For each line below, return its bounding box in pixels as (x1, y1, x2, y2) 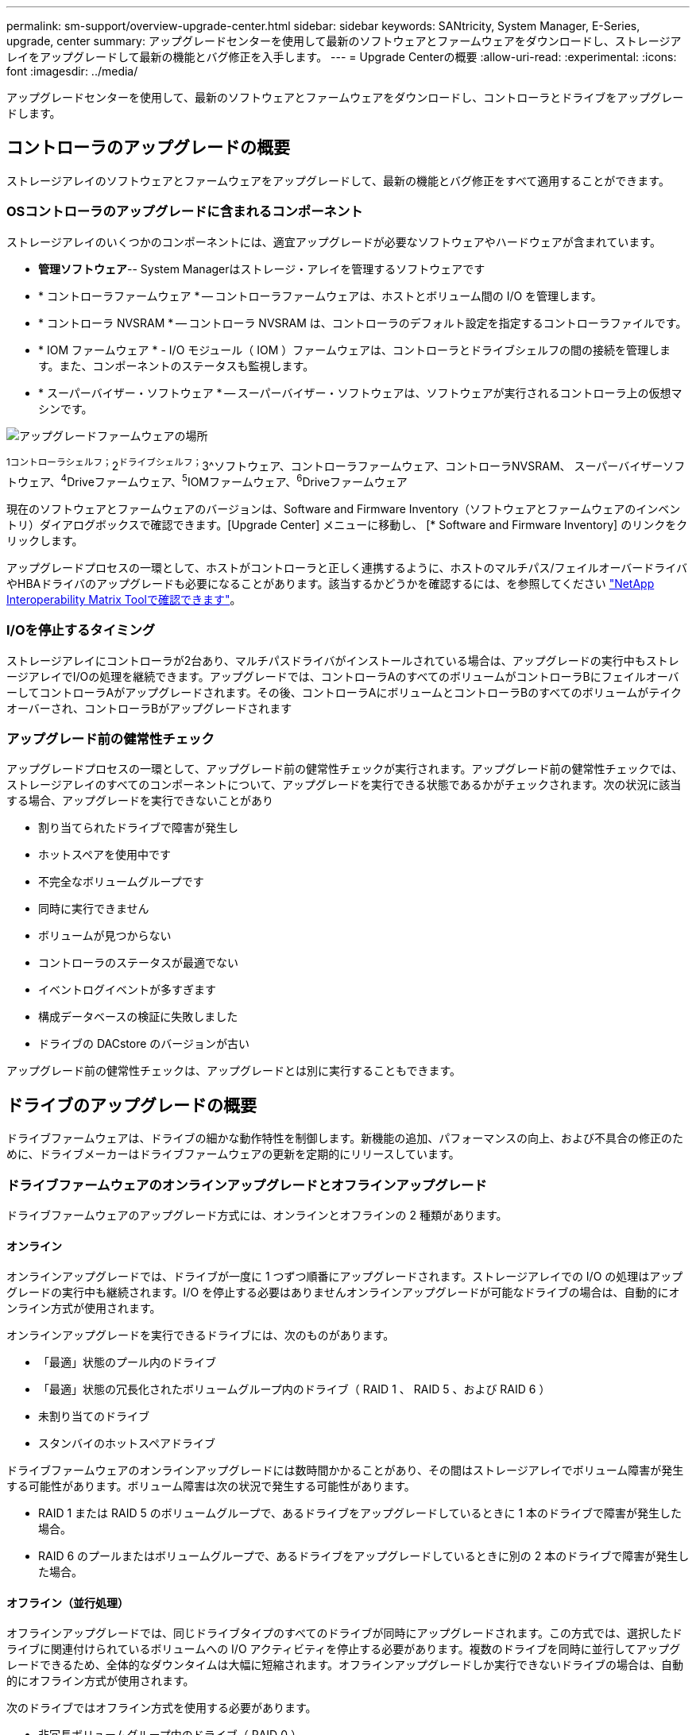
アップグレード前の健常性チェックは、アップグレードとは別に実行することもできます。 (6, 1064, 462, 1078)
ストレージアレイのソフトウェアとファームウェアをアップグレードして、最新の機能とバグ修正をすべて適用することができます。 (6, 173, 670, 187)
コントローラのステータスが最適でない (38, 956, 238, 970)
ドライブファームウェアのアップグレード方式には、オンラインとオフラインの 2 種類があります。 (6, 1208, 508, 1222)
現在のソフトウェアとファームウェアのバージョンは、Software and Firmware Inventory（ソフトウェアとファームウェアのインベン (6, 501, 681, 516)
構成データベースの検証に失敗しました (38, 1010, 238, 1024)
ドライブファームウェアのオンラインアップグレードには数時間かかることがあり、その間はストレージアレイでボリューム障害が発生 (6, 1463, 684, 1478)
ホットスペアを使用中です (38, 848, 172, 862)
